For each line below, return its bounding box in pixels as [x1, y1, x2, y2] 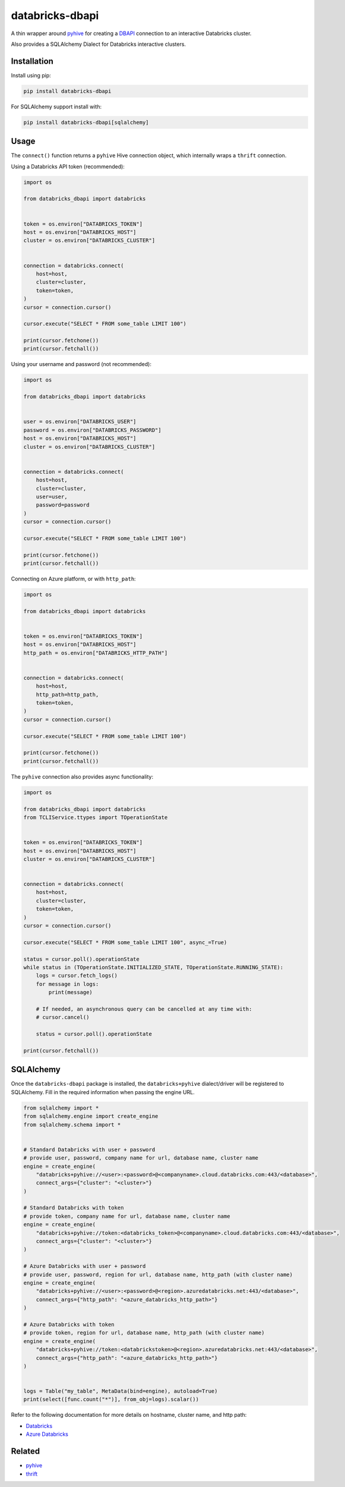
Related [11, 1447, 40, 1457]
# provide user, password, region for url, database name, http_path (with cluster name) [23, 1271, 293, 1278]
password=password [36, 502, 90, 508]
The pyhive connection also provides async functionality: [11, 773, 154, 780]
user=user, [36, 493, 68, 500]
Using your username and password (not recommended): [11, 361, 151, 368]
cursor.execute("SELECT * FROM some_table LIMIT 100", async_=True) [23, 939, 227, 946]
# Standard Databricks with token [23, 1204, 124, 1211]
